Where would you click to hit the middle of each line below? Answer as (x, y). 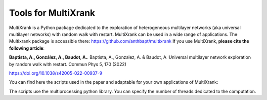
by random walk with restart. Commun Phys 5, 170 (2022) (68, 64)
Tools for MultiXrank (52, 13)
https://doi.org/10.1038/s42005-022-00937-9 (56, 73)
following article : (27, 48)
